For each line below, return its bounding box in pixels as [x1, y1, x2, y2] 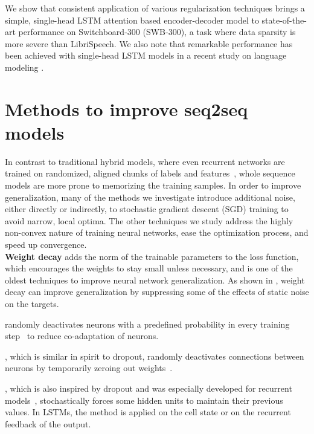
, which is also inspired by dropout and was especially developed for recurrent [5, 381, 292, 394]
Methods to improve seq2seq [5, 96, 248, 121]
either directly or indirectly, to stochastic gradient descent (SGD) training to [5, 202, 289, 215]
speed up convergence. [5, 238, 87, 251]
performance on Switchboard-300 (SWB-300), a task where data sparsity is [18, 25, 296, 38]
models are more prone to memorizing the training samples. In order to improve [5, 179, 301, 192]
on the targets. [5, 297, 59, 309]
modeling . [5, 60, 44, 73]
